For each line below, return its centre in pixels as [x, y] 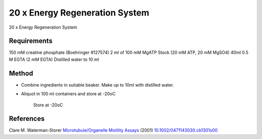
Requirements [31, 41]
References [27, 119]
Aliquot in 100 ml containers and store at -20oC [68, 94]
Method [21, 73]
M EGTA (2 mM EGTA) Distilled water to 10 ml [54, 59]
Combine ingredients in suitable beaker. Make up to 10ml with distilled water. [98, 85]
